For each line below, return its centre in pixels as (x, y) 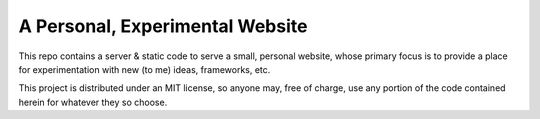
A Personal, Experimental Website (163, 26)
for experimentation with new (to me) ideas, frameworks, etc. (144, 69)
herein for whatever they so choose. (93, 102)
